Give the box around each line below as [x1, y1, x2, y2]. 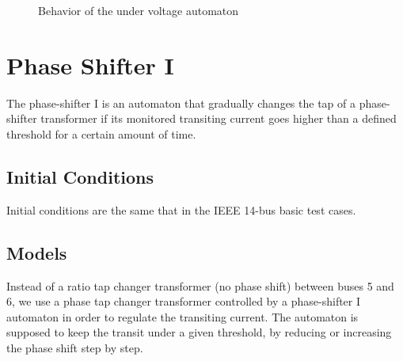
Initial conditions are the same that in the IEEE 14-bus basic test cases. [6, 201, 356, 218]
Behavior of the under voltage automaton [38, 2, 239, 18]
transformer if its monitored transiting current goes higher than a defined [40, 110, 397, 127]
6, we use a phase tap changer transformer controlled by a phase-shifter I [6, 293, 361, 310]
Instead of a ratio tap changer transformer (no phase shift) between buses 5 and [6, 277, 394, 294]
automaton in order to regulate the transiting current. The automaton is [6, 308, 359, 325]
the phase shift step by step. [6, 339, 143, 355]
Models [6, 240, 67, 264]
